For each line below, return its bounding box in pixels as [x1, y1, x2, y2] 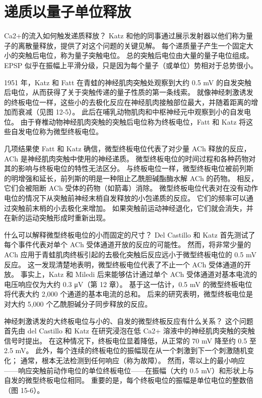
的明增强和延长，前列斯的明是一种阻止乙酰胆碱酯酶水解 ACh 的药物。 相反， [4, 173, 258, 183]
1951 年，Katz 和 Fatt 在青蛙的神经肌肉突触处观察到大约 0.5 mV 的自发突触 [4, 77, 251, 87]
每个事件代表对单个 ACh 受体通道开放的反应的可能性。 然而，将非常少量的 [4, 239, 251, 250]
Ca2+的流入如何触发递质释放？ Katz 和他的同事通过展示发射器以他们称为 [4, 30, 246, 41]
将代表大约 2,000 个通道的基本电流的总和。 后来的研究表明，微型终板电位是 [4, 289, 253, 299]
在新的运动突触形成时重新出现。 [4, 212, 110, 223]
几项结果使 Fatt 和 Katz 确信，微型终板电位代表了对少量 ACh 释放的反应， [4, 143, 251, 154]
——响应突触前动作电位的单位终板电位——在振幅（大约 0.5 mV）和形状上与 [4, 365, 254, 375]
